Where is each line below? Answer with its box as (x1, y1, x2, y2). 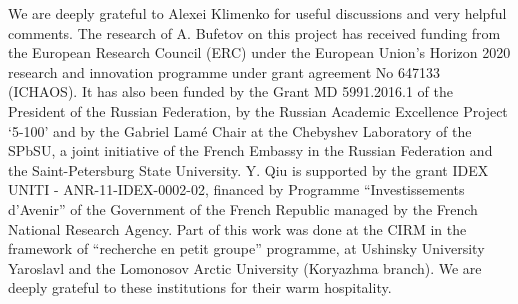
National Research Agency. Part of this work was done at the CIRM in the (8, 218, 467, 239)
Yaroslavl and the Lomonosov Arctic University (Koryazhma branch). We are (8, 257, 482, 278)
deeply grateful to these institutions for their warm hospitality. (8, 277, 392, 298)
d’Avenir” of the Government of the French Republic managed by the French (8, 198, 478, 219)
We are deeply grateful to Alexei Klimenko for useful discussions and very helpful (8, 3, 507, 23)
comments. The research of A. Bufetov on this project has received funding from (8, 22, 501, 43)
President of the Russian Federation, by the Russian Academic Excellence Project (8, 100, 508, 121)
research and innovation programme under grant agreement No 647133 (8, 61, 441, 82)
